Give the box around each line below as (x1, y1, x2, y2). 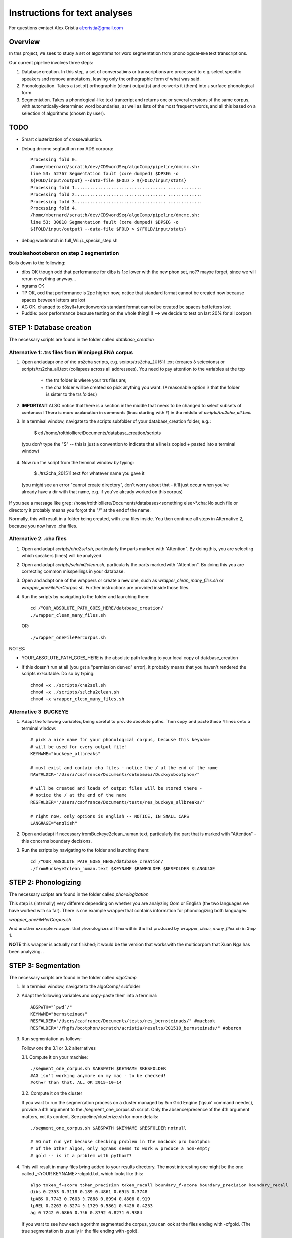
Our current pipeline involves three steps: (9, 59, 93, 65)
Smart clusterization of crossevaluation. (21, 136, 103, 142)
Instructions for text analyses (9, 7, 133, 18)
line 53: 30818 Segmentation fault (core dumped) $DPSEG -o (30, 219, 179, 225)
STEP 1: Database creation (9, 323, 92, 332)
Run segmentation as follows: (21, 1036, 82, 1042)
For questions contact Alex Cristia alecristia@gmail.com (9, 25, 123, 31)
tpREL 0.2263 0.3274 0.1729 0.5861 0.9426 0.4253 (30, 1203, 153, 1208)
